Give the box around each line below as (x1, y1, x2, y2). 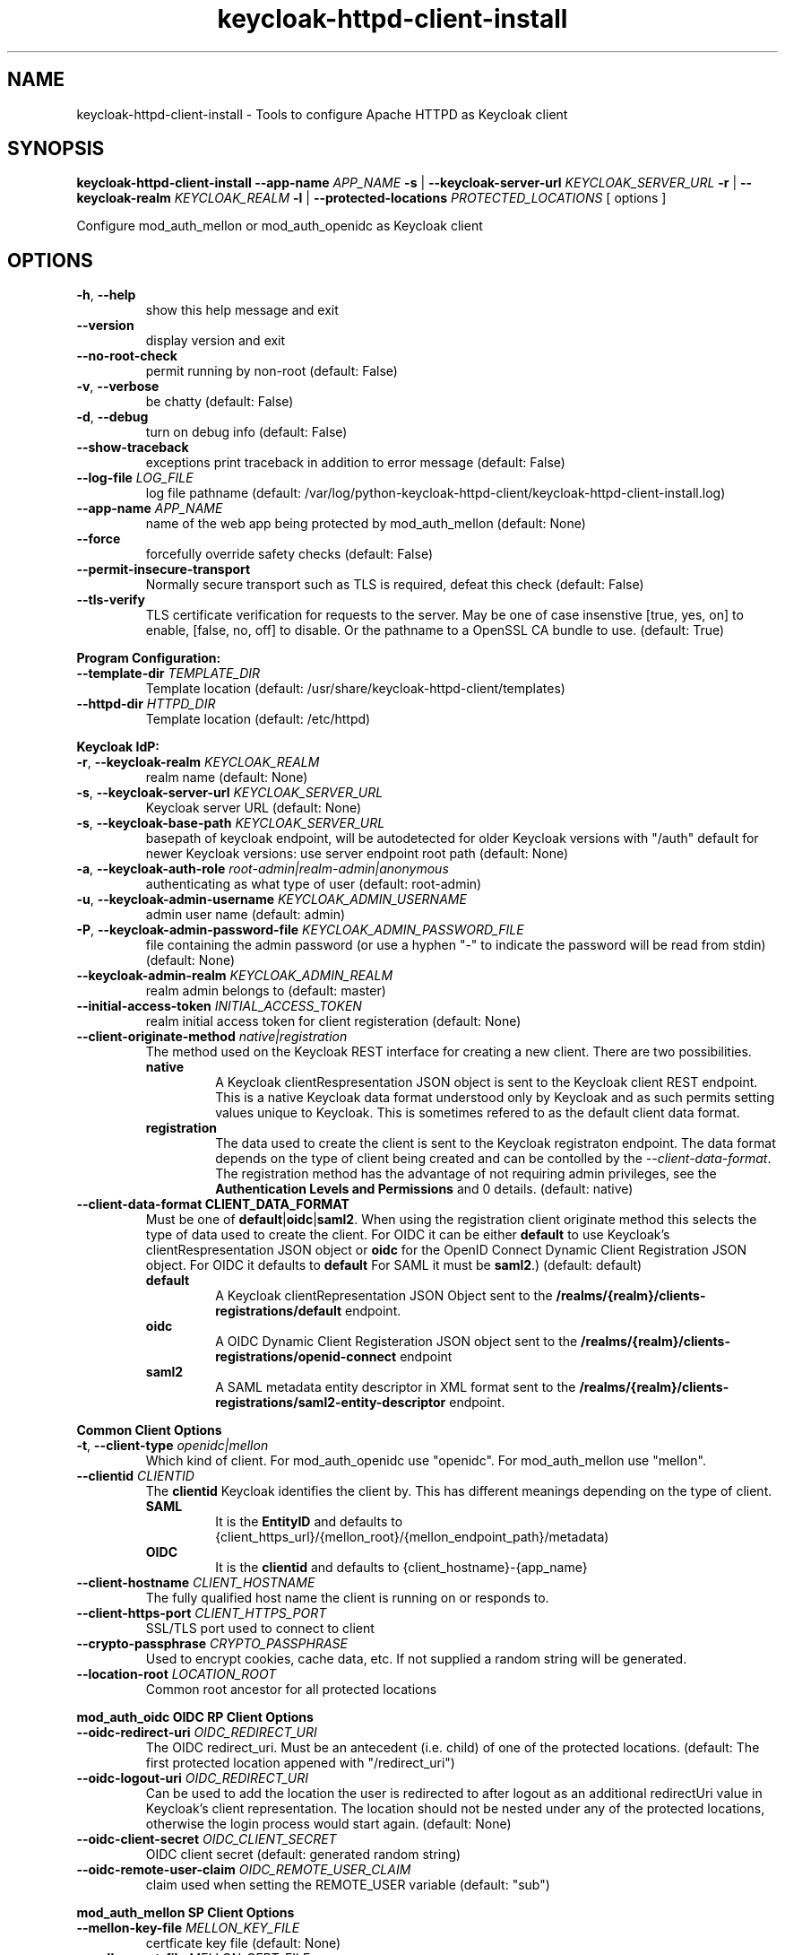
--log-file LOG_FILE (76, 470, 194, 486)
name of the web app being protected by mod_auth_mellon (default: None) (145, 516, 586, 532)
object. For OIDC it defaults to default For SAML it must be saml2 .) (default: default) (145, 1257, 643, 1273)
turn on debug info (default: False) (145, 424, 348, 440)
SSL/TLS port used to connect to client (145, 1620, 375, 1637)
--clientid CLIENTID (76, 1468, 194, 1484)
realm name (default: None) (145, 769, 308, 786)
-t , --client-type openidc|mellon (76, 1438, 269, 1454)
